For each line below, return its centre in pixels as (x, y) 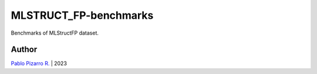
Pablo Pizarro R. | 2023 (39, 63)
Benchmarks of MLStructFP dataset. (55, 33)
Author (24, 50)
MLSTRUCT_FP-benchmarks (82, 15)
